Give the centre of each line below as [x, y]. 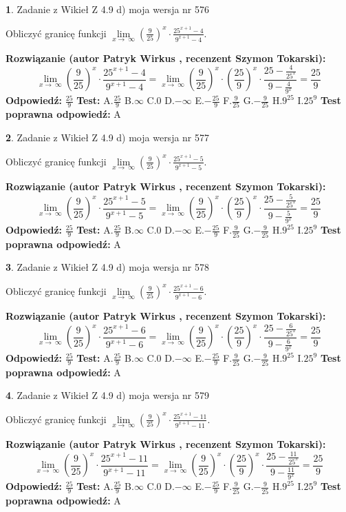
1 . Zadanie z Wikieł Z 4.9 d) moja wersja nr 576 [108, 9]
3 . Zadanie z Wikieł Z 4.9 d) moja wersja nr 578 [108, 267]
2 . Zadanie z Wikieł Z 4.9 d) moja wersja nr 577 [108, 137]
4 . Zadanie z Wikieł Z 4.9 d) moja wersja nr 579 [108, 395]
